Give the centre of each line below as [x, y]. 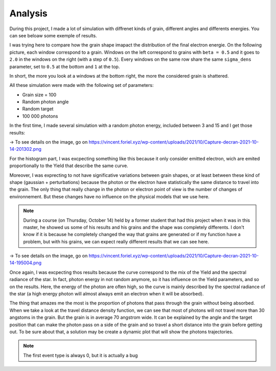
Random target [38, 109]
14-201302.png [26, 149]
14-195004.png [26, 263]
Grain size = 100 [39, 95]
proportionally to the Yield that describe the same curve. [69, 166]
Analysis [29, 13]
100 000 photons [40, 116]
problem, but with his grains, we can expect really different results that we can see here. [116, 241]
